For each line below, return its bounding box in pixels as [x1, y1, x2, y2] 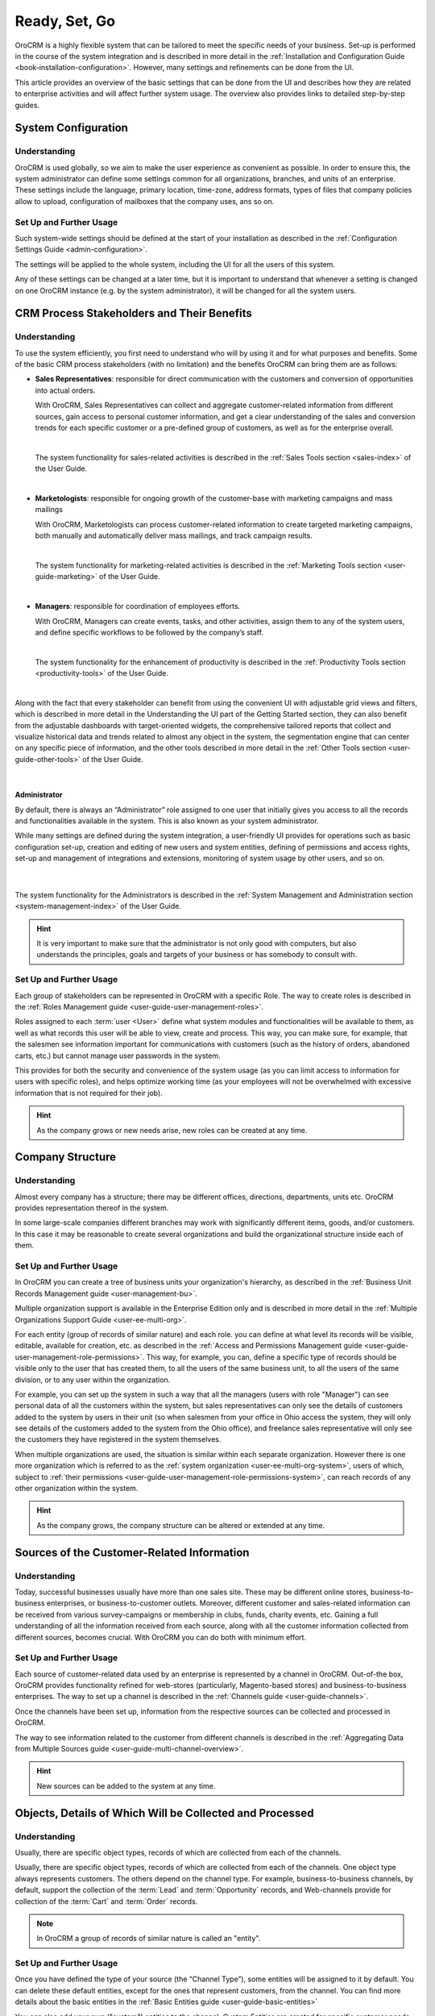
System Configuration [14, 121, 129, 135]
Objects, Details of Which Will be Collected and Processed [14, 1806, 314, 1820]
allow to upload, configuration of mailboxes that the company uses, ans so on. [14, 196, 275, 206]
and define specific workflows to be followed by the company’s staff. [35, 627, 264, 637]
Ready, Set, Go [14, 12, 116, 30]
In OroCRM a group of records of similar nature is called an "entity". [36, 1934, 261, 1943]
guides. [14, 100, 40, 110]
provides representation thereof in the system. [14, 1203, 169, 1213]
